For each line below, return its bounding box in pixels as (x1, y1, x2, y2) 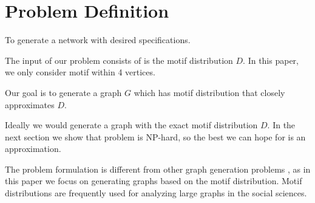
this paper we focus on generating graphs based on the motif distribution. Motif (5, 174, 302, 187)
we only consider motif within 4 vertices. (5, 66, 155, 78)
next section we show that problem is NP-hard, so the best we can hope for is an (5, 130, 306, 143)
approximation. (5, 142, 61, 155)
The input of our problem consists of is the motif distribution (5, 53, 233, 66)
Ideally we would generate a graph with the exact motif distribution (5, 119, 258, 131)
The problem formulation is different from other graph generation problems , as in (5, 162, 311, 175)
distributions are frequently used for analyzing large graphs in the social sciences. (5, 187, 307, 199)
